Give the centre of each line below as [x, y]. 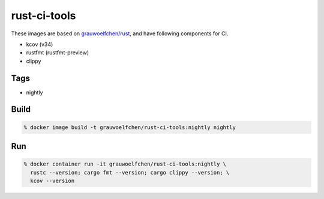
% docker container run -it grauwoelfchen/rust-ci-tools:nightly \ [125, 164]
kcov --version [52, 181]
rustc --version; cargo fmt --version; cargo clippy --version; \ [130, 172]
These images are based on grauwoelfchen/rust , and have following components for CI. [120, 33]
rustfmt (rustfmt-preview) [58, 53]
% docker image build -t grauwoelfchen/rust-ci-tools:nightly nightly [130, 127]
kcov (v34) [40, 44]
